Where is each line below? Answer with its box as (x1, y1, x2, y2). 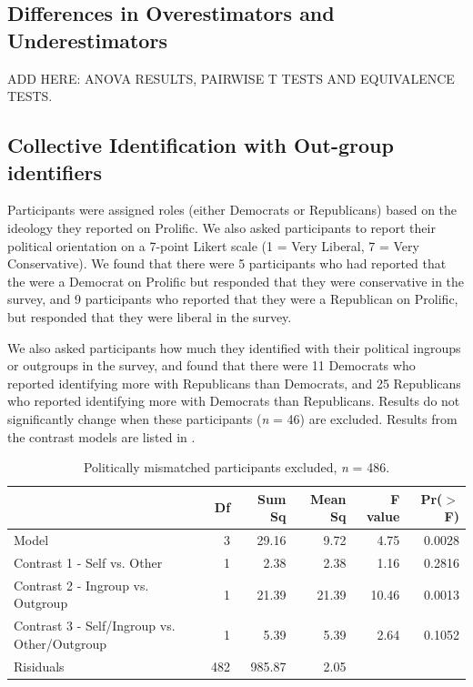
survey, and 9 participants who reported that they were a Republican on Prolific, (7, 289, 458, 308)
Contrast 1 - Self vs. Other (14, 552, 163, 571)
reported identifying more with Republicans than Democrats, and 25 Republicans (7, 373, 461, 392)
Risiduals (14, 656, 65, 675)
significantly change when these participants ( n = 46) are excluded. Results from (7, 409, 458, 428)
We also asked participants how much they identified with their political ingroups (7, 338, 461, 357)
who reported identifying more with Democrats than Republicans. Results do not (7, 391, 460, 410)
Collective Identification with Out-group (7, 131, 394, 159)
